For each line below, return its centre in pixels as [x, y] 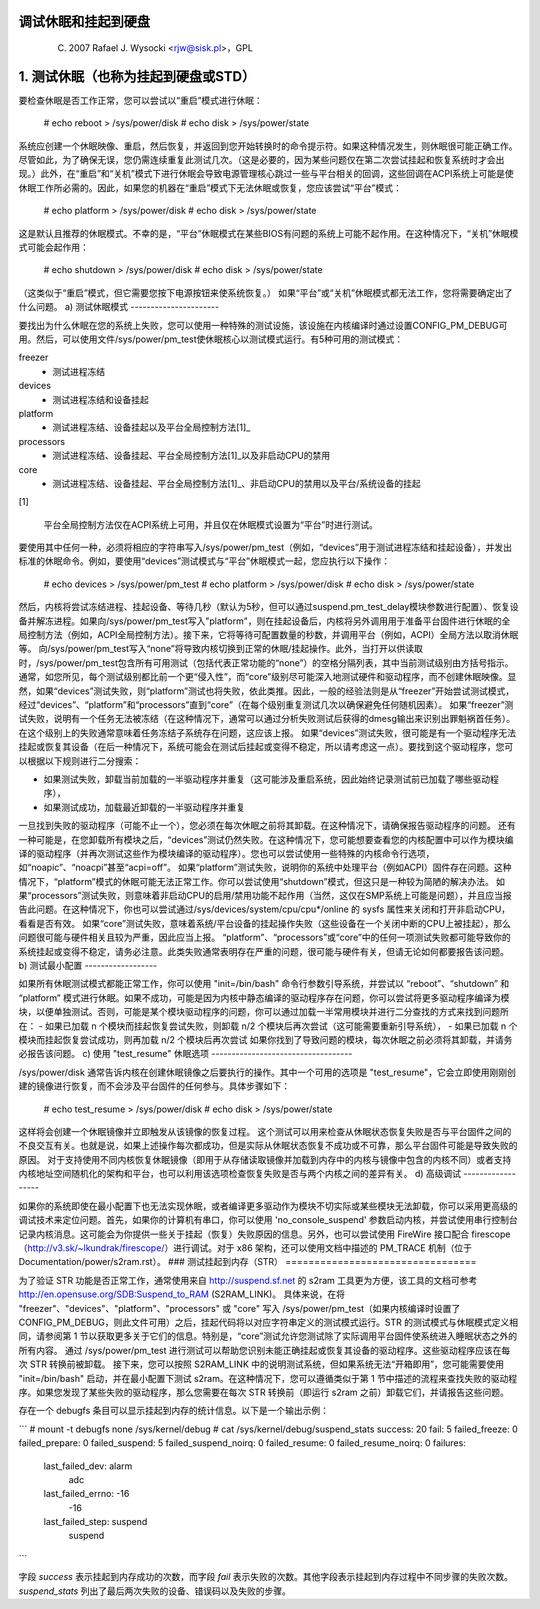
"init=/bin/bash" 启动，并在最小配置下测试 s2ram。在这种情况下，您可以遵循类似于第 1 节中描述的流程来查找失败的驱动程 [268, 1378]
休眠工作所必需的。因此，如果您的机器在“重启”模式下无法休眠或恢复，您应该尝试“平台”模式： [210, 187]
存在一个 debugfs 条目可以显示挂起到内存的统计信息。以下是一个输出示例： [174, 1411]
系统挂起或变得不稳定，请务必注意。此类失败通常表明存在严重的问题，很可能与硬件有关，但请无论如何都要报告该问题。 [263, 951]
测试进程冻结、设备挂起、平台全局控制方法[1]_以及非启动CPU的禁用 [191, 456]
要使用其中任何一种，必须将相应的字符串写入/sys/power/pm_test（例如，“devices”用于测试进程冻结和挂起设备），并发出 [265, 547]
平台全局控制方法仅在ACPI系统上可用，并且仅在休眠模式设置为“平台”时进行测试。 [211, 524]
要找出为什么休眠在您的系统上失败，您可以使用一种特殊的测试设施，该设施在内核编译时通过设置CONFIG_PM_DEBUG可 [263, 325]
